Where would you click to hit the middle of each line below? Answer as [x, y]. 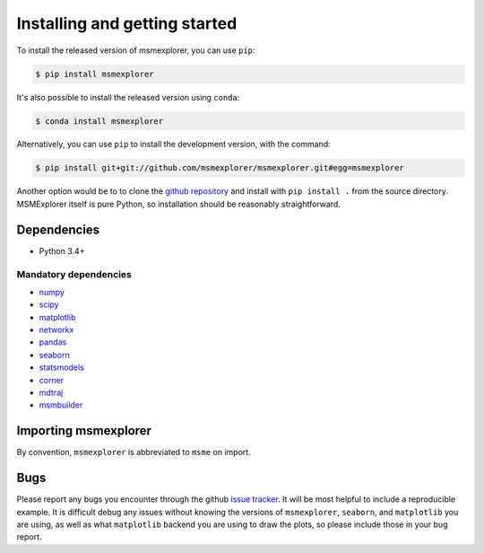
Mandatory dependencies [74, 274]
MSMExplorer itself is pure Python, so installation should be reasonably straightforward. [178, 204]
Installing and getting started [127, 23]
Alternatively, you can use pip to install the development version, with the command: [173, 145]
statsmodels [61, 367]
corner [52, 380]
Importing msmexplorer [84, 431]
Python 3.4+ [62, 250]
